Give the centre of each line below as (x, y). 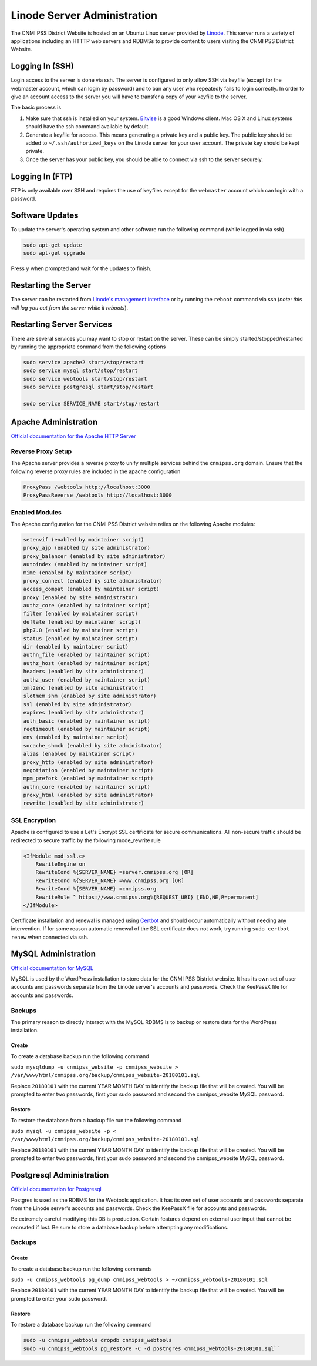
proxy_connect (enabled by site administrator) (93, 581)
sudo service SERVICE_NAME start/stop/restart (91, 403)
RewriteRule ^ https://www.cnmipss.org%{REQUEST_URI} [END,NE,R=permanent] (147, 897)
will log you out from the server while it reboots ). (70, 308)
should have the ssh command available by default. (87, 127)
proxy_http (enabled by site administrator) (88, 762)
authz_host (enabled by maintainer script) (87, 663)
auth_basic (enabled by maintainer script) (87, 721)
